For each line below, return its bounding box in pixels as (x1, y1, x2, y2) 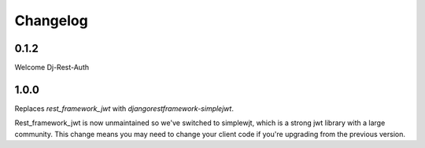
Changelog (14, 12, 88, 29)
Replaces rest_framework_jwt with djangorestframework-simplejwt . (14, 103, 234, 113)
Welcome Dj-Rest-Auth (14, 63, 90, 72)
